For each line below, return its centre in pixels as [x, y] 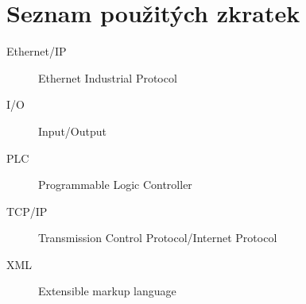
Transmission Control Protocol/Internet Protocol [158, 238]
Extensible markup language [107, 291]
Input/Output [72, 131]
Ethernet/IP [37, 51]
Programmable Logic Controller [115, 185]
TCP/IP [27, 211]
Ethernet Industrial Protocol [108, 77]
